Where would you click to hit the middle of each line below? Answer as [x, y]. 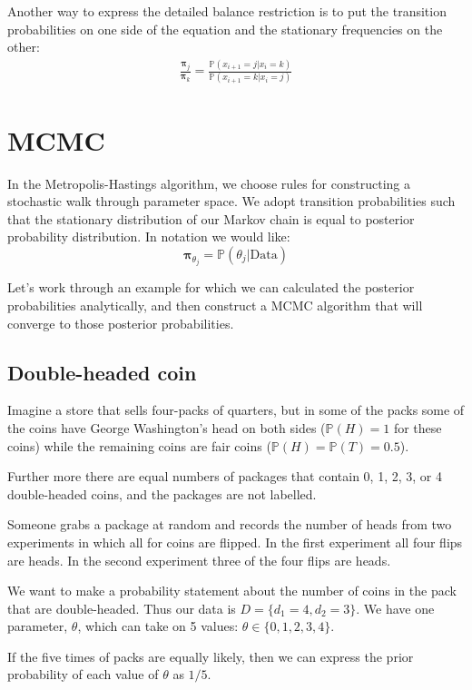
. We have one [395, 608]
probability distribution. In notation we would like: [149, 237]
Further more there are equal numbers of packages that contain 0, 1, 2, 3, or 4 [225, 476]
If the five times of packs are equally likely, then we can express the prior [211, 656]
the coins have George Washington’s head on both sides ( [167, 427]
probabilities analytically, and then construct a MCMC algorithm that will [215, 305]
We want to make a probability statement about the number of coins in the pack [232, 591]
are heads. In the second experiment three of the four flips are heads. [199, 560]
